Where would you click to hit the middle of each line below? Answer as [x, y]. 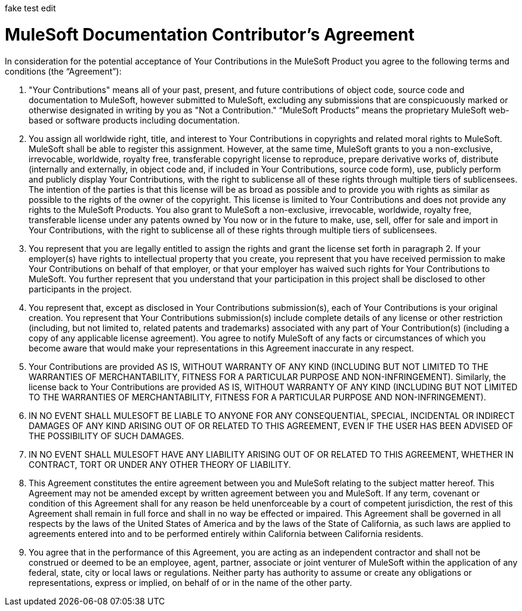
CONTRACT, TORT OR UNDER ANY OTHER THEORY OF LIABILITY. [160, 464]
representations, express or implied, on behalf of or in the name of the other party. [191, 582]
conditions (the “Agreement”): [63, 71]
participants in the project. [80, 289]
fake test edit [30, 8]
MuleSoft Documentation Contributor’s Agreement [210, 34]
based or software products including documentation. [134, 120]
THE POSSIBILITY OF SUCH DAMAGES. [106, 436]
